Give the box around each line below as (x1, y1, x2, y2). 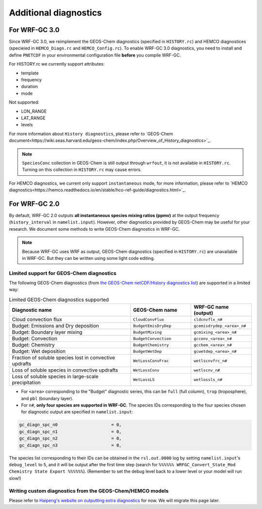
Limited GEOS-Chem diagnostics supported (9, 296, 109, 303)
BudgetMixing (133, 329, 162, 335)
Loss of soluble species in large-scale (12, 373, 99, 380)
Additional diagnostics (9, 7, 102, 18)
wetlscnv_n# (193, 367, 220, 373)
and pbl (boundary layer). (21, 395, 74, 401)
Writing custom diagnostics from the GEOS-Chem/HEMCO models (9, 487, 169, 494)
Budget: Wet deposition (12, 348, 65, 355)
